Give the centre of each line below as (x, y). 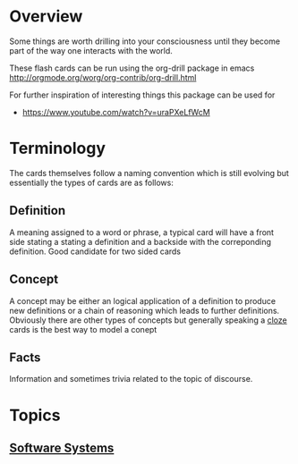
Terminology (57, 148)
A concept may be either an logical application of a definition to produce (142, 300)
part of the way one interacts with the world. (91, 50)
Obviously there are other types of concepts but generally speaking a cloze (149, 320)
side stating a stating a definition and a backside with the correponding (140, 241)
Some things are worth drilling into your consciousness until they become (145, 41)
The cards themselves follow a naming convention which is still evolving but (149, 173)
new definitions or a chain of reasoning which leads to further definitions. (145, 310)
